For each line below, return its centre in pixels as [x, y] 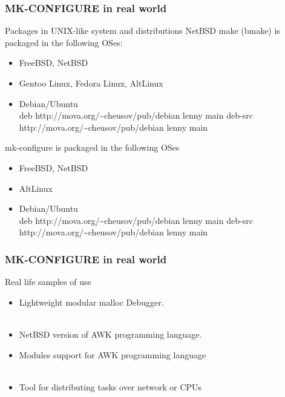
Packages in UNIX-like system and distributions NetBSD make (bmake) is [142, 31]
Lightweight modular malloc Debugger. [91, 302]
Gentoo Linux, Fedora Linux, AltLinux [91, 83]
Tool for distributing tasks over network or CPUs [110, 386]
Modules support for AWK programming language [113, 354]
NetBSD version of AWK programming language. [110, 334]
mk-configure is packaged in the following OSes [92, 147]
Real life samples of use [48, 282]
